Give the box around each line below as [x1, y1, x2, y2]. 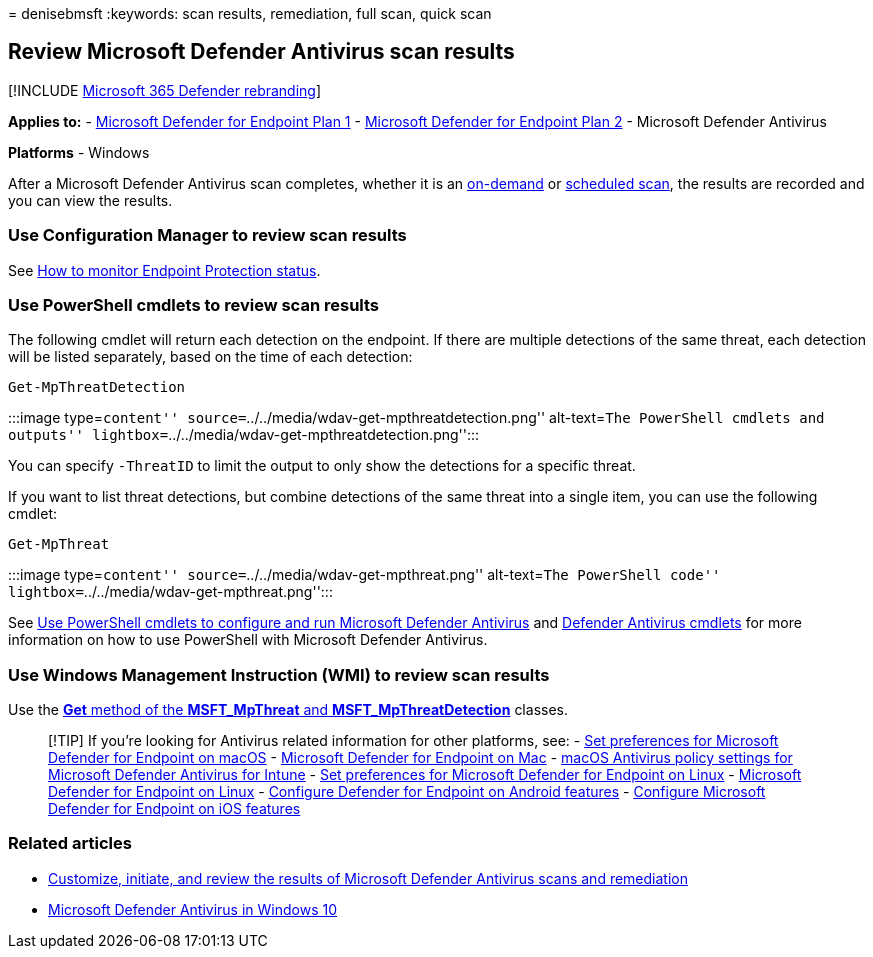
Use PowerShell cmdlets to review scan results [8, 294, 380, 315]
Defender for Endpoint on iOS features [48, 800, 301, 818]
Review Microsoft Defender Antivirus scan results [8, 39, 515, 65]
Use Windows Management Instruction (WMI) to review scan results [8, 664, 550, 685]
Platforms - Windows [8, 143, 150, 161]
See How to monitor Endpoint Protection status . [8, 261, 321, 279]
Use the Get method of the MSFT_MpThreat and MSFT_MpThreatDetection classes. [8, 701, 568, 719]
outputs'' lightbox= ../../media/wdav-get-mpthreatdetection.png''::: [8, 426, 480, 444]
